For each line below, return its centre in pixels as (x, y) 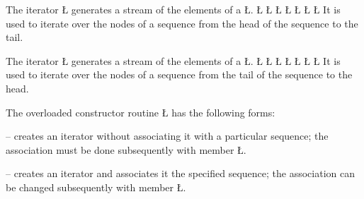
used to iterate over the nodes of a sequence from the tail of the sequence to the (179, 74)
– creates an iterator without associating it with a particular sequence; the (167, 136)
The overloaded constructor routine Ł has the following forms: (141, 112)
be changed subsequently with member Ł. (96, 187)
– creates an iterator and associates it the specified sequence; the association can (180, 173)
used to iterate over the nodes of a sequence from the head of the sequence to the (182, 23)
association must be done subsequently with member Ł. (126, 149)
